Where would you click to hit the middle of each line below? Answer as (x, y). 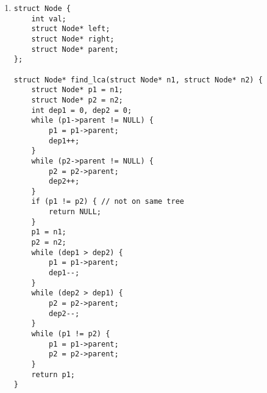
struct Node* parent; (75, 49)
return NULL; (75, 212)
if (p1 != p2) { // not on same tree (108, 202)
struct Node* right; (73, 39)
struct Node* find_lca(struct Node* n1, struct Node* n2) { (138, 80)
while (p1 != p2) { (71, 334)
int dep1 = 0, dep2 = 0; (82, 110)
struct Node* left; (71, 29)
